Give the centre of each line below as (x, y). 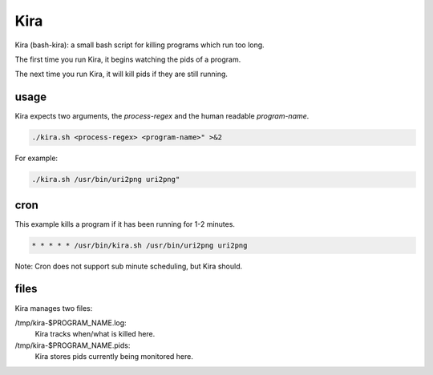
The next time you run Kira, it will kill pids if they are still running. (121, 74)
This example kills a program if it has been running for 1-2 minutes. (125, 224)
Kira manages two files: (54, 308)
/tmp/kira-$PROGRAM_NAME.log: (71, 323)
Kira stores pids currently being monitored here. (114, 357)
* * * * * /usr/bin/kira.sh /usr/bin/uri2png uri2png (140, 245)
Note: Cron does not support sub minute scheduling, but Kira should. (129, 266)
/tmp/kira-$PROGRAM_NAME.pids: (73, 345)
